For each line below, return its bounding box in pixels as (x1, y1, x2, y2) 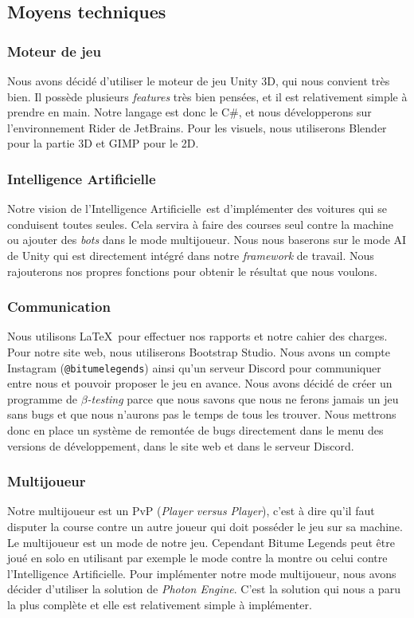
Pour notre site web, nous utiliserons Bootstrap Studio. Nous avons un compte (7, 343, 390, 360)
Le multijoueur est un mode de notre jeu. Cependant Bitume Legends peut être (7, 533, 395, 550)
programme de (7, 390, 77, 407)
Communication (7, 297, 111, 317)
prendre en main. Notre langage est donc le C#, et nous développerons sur (7, 104, 372, 120)
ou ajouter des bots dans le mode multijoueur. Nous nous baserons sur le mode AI (7, 231, 407, 248)
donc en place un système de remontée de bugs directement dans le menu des (7, 422, 384, 438)
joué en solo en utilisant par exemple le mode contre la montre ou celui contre (7, 549, 388, 566)
